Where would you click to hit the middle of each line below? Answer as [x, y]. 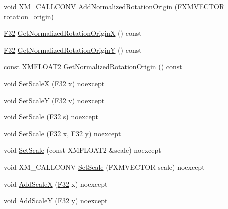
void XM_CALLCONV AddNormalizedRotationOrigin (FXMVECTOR [114, 6]
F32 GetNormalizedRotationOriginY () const [73, 50]
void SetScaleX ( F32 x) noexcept [54, 83]
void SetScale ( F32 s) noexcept [51, 117]
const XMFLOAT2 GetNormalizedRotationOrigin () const [93, 66]
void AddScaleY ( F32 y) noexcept [56, 200]
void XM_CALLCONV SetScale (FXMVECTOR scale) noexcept [104, 166]
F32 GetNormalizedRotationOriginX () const [73, 33]
